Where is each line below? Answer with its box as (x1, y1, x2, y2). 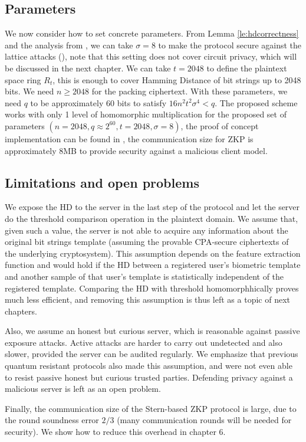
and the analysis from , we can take (5, 38, 133, 51)
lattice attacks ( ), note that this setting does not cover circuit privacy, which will (5, 50, 297, 63)
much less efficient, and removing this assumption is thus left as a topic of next (5, 293, 290, 306)
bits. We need (5, 85, 54, 97)
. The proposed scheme (215, 96, 298, 109)
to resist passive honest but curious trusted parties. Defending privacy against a (5, 371, 293, 383)
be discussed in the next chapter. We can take (5, 61, 171, 74)
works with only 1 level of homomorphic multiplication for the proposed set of (5, 108, 287, 120)
